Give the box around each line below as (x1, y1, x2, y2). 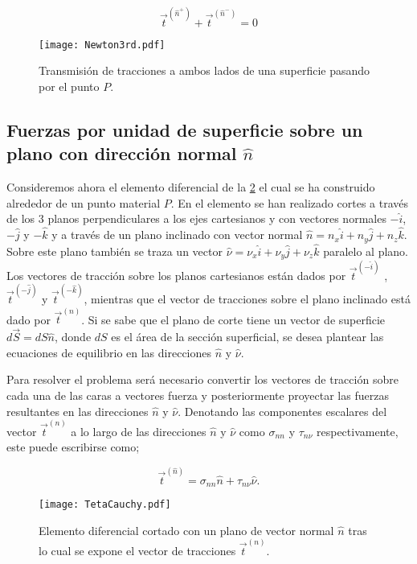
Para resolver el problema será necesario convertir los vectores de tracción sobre (6, 371, 399, 388)
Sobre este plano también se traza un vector (6, 242, 223, 259)
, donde (55, 328, 92, 345)
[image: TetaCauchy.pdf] (39, 499, 171, 511)
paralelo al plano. (323, 242, 408, 259)
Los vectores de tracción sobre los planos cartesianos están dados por (6, 266, 346, 283)
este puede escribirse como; (6, 438, 140, 455)
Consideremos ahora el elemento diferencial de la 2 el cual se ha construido (6, 179, 375, 196)
